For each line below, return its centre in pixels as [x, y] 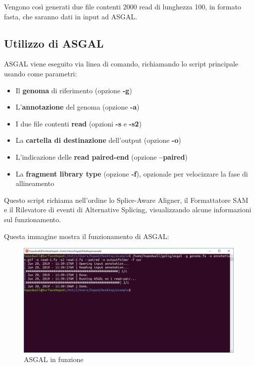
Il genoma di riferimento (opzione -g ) [74, 90]
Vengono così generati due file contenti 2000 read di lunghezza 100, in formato [123, 6]
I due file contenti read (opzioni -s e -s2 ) [78, 123]
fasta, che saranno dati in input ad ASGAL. [71, 16]
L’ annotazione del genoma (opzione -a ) [77, 107]
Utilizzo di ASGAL [54, 43]
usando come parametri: [41, 73]
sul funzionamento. [33, 219]
